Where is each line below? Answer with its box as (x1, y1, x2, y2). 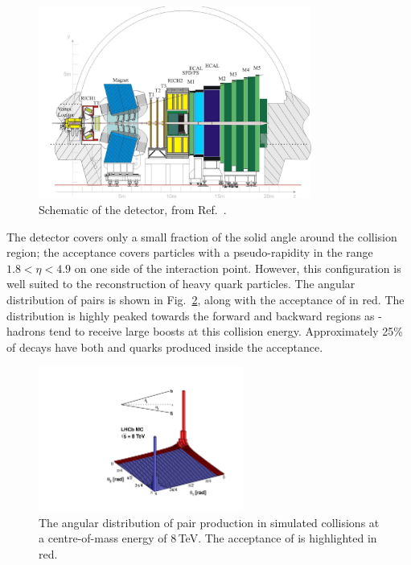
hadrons (6, 323, 46, 340)
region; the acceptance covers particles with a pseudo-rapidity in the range (6, 244, 373, 261)
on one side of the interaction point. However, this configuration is (74, 259, 401, 276)
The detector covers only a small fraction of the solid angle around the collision (6, 228, 397, 245)
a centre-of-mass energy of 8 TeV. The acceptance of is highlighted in (39, 530, 377, 546)
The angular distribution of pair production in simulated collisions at (39, 513, 380, 530)
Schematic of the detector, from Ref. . (39, 201, 227, 218)
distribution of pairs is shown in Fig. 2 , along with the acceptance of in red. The (6, 291, 405, 308)
